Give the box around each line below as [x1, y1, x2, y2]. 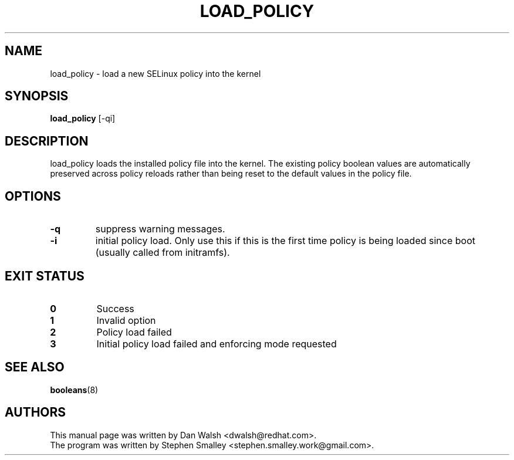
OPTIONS [5, 188, 61, 204]
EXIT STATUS [5, 268, 84, 283]
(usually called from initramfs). [95, 246, 230, 259]
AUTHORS [5, 405, 66, 420]
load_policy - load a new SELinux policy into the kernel [50, 68, 261, 79]
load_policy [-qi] [50, 113, 116, 124]
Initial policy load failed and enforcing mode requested [96, 337, 337, 350]
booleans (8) [50, 384, 99, 395]
